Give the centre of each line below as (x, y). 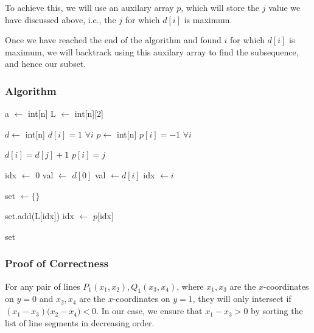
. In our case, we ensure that (149, 311)
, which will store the (220, 7)
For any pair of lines (43, 286)
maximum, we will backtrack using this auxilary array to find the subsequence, (152, 51)
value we (284, 7)
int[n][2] (89, 114)
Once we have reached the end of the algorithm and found (113, 40)
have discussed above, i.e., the (61, 19)
